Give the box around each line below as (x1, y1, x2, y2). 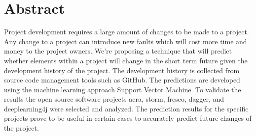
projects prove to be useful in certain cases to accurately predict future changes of (4, 113, 252, 123)
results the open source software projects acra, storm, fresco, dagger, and (4, 94, 224, 104)
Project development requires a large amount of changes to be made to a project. (4, 27, 249, 37)
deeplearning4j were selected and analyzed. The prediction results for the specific (4, 103, 249, 113)
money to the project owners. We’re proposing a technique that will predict (4, 46, 232, 56)
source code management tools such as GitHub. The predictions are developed (4, 75, 240, 85)
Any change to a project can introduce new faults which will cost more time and (4, 36, 247, 46)
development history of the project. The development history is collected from (4, 65, 240, 75)
